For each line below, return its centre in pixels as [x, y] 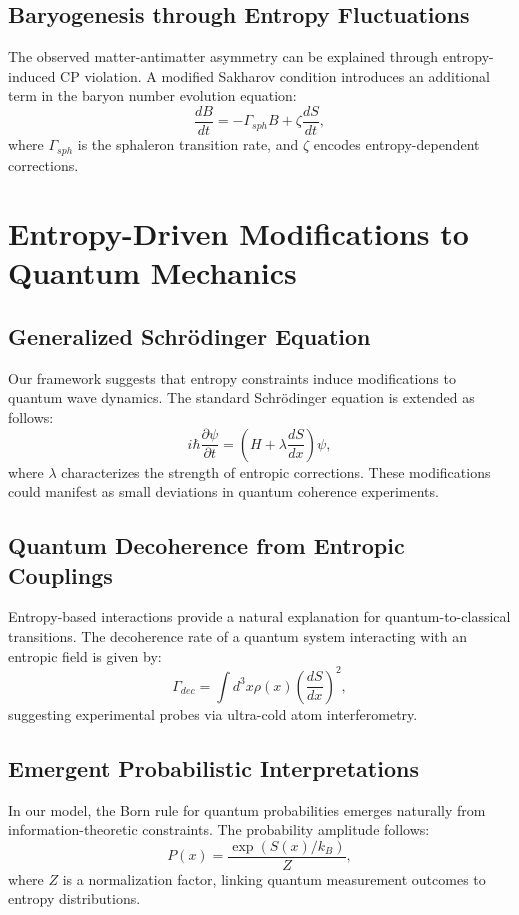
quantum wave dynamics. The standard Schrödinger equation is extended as [241, 397]
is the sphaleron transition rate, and [188, 144]
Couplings [60, 574]
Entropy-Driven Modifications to [238, 233]
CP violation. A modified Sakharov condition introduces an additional [275, 75]
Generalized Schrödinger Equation [189, 336]
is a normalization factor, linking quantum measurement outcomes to [274, 878]
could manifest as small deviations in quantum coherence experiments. [223, 491]
